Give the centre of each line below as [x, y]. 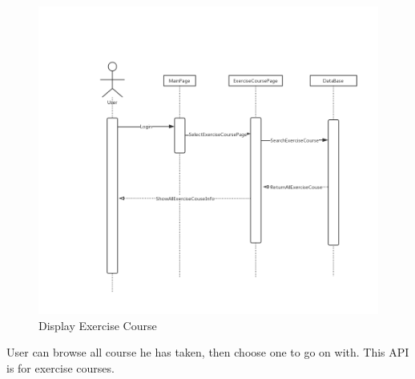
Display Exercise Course [98, 325]
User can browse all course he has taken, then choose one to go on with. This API [208, 352]
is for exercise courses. [60, 367]
